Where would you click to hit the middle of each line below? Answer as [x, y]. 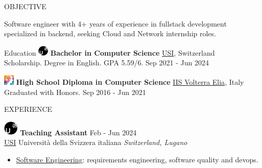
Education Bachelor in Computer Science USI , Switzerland [110, 52]
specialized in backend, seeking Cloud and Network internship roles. [110, 33]
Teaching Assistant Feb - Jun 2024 [78, 132]
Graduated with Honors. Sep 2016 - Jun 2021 [75, 92]
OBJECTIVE [25, 6]
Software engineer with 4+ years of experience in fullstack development [115, 23]
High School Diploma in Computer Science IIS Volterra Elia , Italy [130, 81]
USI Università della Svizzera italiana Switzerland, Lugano [96, 142]
